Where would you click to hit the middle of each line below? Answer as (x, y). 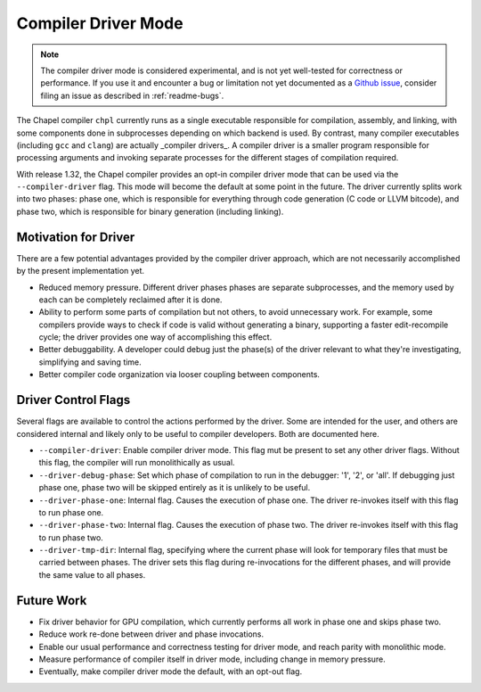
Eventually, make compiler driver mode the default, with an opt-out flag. (171, 671)
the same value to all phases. (92, 574)
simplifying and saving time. (90, 362)
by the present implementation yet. (81, 271)
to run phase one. (71, 512)
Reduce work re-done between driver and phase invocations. (151, 634)
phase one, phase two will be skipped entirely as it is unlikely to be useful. (175, 488)
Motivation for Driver (76, 237)
